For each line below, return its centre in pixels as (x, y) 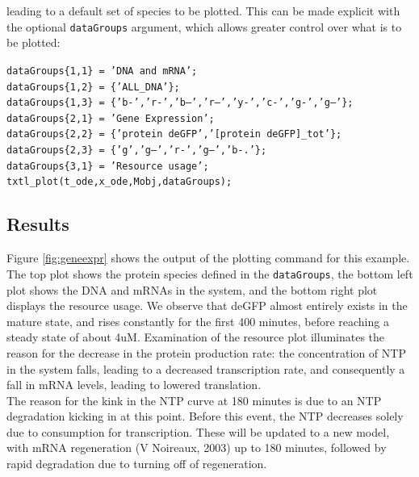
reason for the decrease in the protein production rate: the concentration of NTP (206, 352)
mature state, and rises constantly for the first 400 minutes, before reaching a (198, 321)
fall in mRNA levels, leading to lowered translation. (134, 385)
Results (38, 224)
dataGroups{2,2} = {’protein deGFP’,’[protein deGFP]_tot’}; (174, 134)
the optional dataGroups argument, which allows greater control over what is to (204, 26)
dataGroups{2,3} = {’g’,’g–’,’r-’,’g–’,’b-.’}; (137, 151)
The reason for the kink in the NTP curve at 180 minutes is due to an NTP (194, 400)
